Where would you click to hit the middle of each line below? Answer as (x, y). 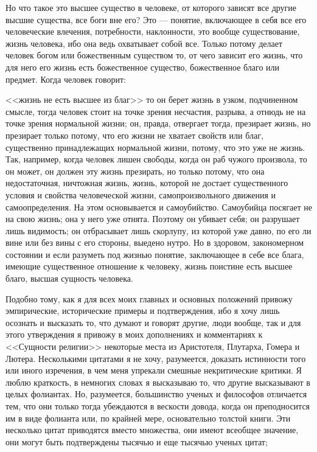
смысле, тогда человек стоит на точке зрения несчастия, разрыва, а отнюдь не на (156, 111)
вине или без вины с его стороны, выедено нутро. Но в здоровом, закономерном (155, 242)
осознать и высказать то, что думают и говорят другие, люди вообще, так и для (153, 322)
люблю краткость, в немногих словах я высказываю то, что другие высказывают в (158, 382)
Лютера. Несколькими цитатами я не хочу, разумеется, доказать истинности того (156, 358)
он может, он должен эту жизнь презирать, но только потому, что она (135, 171)
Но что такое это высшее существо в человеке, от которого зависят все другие (151, 7)
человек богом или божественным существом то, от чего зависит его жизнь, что (154, 55)
